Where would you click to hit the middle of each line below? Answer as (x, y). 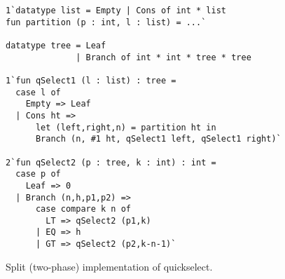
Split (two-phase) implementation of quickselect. (109, 266)
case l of (38, 92)
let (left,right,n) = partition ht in (126, 127)
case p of (38, 174)
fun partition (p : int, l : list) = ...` (106, 22)
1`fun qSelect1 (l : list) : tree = (91, 80)
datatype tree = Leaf (56, 45)
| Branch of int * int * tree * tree (164, 57)
